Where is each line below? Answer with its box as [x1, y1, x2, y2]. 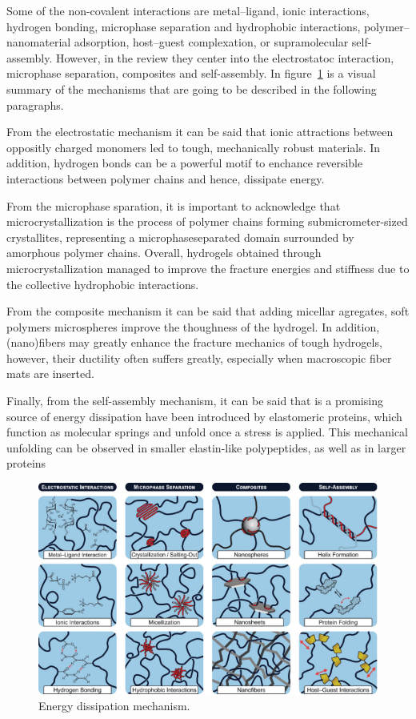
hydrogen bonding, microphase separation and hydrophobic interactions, [6, 18, 361, 34]
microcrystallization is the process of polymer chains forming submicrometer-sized [6, 213, 408, 230]
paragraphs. [6, 96, 64, 113]
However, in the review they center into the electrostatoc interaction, [55, 49, 394, 66]
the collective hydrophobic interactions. [6, 275, 199, 292]
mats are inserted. [6, 365, 94, 382]
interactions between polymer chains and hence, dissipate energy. [6, 170, 325, 187]
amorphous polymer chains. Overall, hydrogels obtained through [6, 244, 322, 261]
